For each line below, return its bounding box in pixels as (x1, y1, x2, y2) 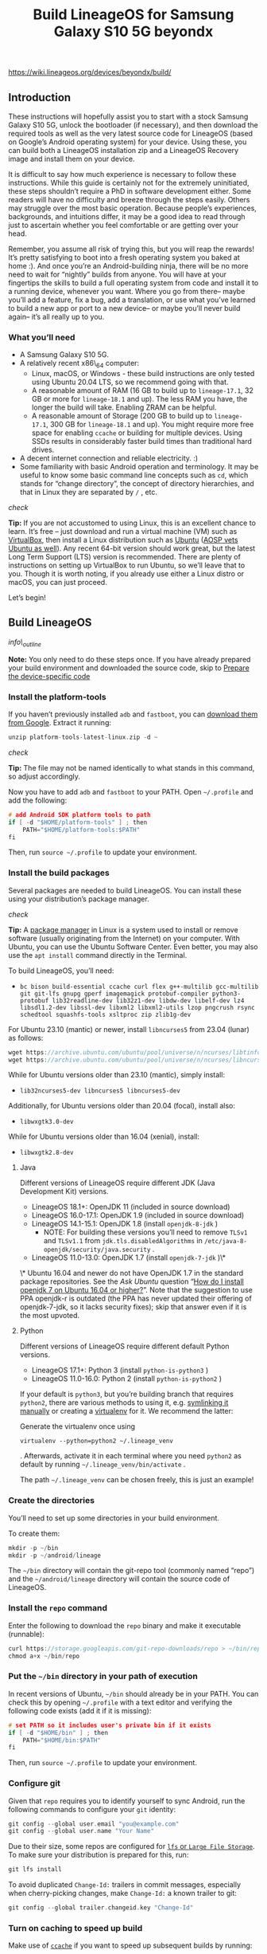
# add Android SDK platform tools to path (8, 810, 151, 818)
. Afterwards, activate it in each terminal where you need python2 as (19, 1451, 242, 1461)
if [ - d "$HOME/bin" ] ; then (8, 1728, 109, 1736)
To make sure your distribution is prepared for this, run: (8, 1850, 189, 1860)
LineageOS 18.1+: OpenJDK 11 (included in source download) (31, 1202, 230, 1212)
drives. (31, 445, 55, 455)
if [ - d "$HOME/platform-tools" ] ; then (8, 818, 148, 826)
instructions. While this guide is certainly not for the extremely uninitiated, (8, 178, 250, 187)
